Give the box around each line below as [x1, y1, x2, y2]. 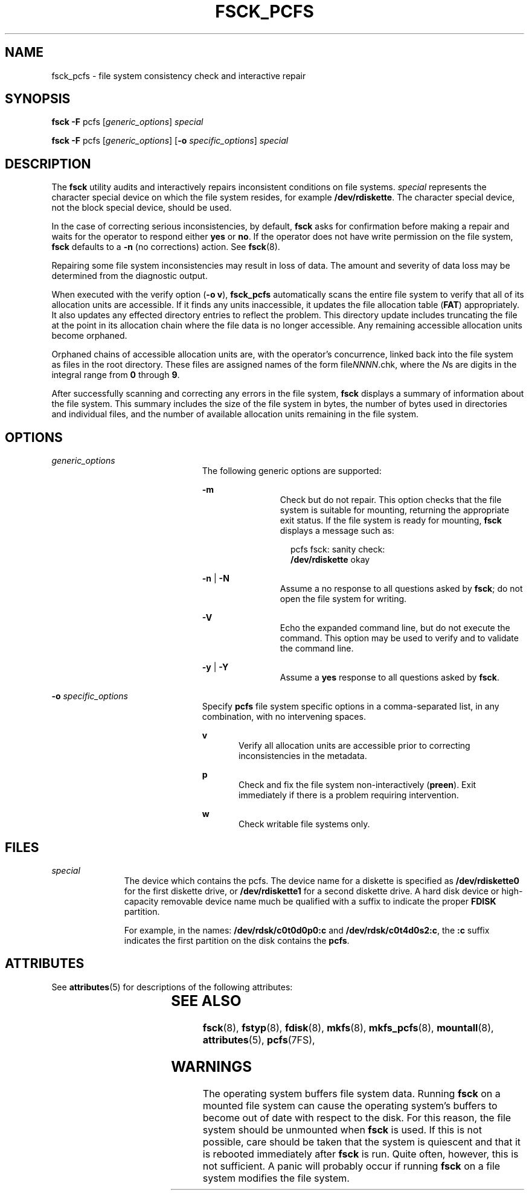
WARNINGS [171, 1057, 252, 1075]
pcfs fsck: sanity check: [290, 544, 385, 555]
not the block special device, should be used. [51, 202, 232, 213]
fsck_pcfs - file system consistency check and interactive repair [51, 70, 306, 81]
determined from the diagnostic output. [51, 271, 208, 281]
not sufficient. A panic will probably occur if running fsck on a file [202, 1159, 501, 1172]
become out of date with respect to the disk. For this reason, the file [202, 1111, 511, 1124]
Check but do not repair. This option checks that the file [280, 495, 502, 505]
